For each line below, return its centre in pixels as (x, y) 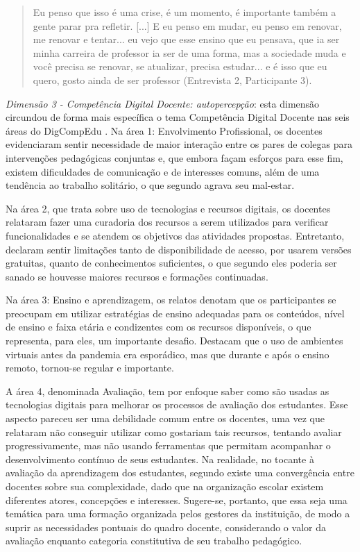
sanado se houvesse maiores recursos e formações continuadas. (137, 276)
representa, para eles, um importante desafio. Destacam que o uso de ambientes (174, 341)
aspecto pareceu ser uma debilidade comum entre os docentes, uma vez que (165, 418)
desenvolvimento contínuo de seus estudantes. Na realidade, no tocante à (160, 459)
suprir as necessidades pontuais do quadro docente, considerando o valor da (166, 527)
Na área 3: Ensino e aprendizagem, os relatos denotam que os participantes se (171, 300)
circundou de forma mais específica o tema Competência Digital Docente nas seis (178, 117)
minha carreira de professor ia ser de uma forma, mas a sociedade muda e (189, 52)
